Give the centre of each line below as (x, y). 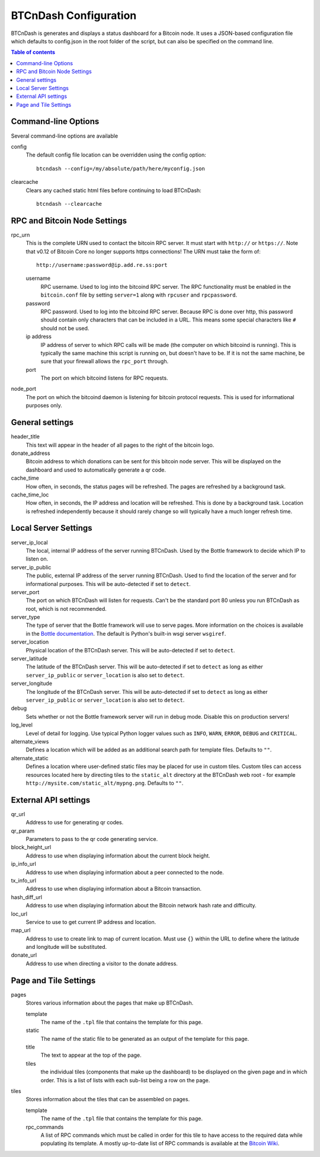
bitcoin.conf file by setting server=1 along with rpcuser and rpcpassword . (139, 295)
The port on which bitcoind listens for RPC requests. (104, 378)
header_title (25, 436)
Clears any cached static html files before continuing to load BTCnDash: (113, 190)
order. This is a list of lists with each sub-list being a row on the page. (125, 1080)
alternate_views (30, 741)
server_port (25, 592)
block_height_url (31, 847)
